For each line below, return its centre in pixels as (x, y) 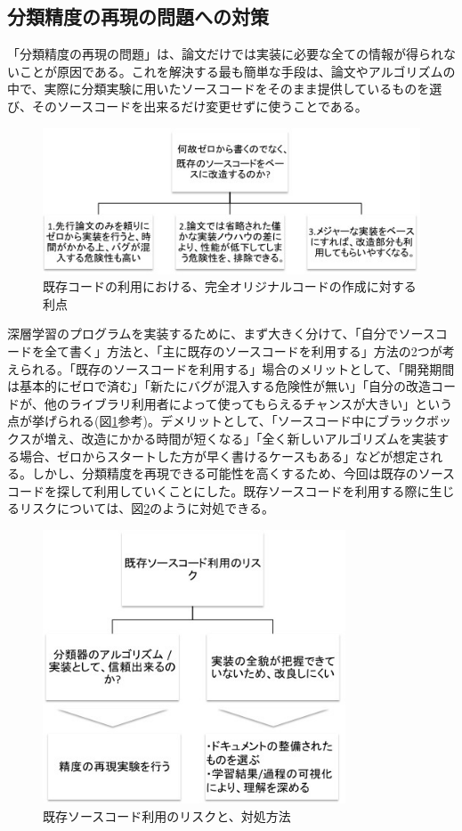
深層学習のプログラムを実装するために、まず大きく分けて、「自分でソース (221, 334)
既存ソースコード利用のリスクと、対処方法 (167, 816)
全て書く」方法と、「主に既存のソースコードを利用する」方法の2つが (243, 351)
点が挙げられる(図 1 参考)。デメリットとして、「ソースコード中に (192, 421)
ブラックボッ (414, 421)
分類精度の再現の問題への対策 (138, 16)
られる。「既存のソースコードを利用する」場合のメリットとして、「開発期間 (237, 368)
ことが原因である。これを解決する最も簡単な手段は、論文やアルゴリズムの (237, 71)
